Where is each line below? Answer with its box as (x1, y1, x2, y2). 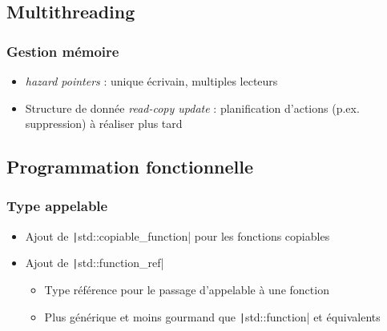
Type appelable (6, 196, 108, 216)
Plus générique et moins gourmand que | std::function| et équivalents (44, 308, 381, 325)
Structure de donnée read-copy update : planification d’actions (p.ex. (25, 99, 360, 116)
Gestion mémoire (6, 41, 119, 61)
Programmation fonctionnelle (6, 154, 254, 179)
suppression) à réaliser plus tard (25, 115, 183, 132)
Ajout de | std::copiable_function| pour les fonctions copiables (25, 227, 330, 244)
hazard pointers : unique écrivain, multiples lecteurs (25, 73, 278, 89)
